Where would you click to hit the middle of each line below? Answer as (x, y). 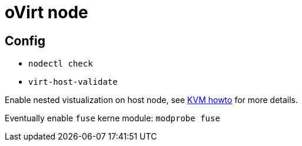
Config (25, 41)
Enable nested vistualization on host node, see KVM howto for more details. (152, 100)
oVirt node (47, 12)
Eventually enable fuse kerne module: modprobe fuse (112, 118)
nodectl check (61, 64)
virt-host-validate (73, 82)
